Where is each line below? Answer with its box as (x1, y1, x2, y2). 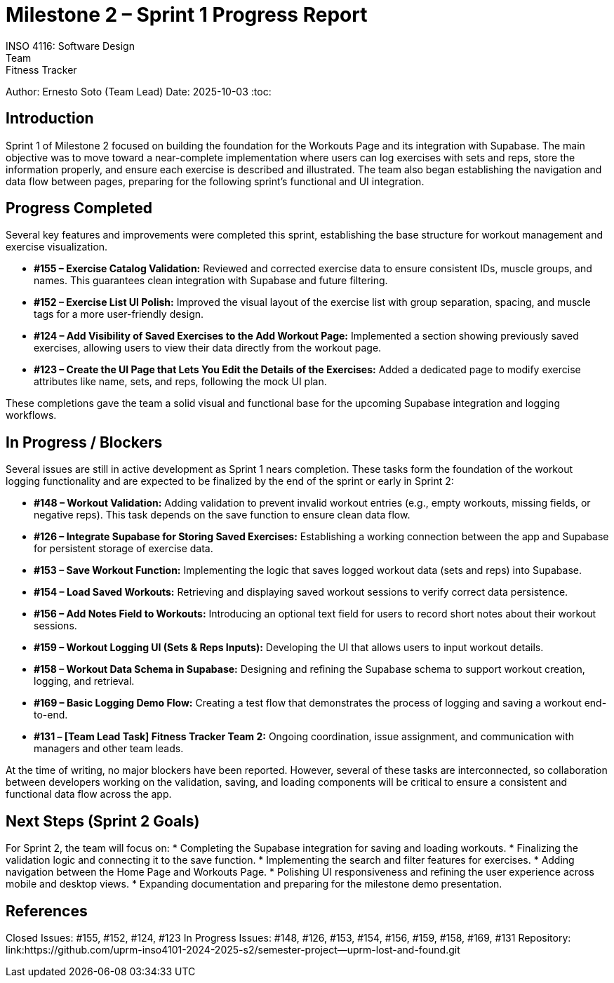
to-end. (34, 709, 68, 721)
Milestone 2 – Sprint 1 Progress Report (6, 3, 368, 27)
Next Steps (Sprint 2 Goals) (6, 812, 200, 830)
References (6, 902, 88, 920)
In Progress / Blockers (6, 433, 163, 451)
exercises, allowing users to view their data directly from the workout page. (34, 342, 382, 354)
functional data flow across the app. (6, 788, 172, 801)
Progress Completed (6, 199, 153, 218)
